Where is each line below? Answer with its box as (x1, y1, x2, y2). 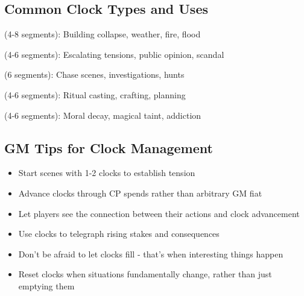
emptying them (18, 279, 75, 292)
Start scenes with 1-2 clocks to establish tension (18, 166, 195, 179)
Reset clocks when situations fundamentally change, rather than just (18, 268, 272, 280)
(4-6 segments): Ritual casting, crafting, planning (4, 88, 186, 101)
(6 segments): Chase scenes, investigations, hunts (4, 68, 185, 81)
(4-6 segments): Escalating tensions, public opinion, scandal (4, 48, 224, 60)
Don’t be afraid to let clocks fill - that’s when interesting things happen (18, 247, 283, 260)
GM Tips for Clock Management (4, 138, 213, 157)
